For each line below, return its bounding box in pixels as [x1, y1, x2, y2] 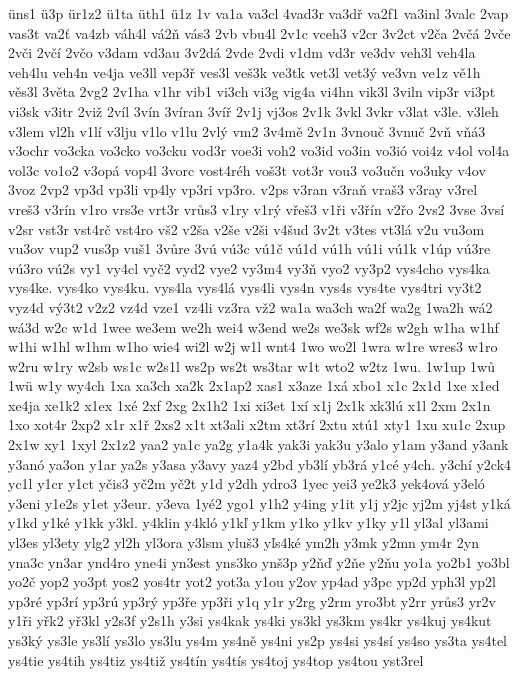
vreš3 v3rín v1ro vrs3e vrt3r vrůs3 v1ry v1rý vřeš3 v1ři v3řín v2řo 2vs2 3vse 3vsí [8, 198, 505, 219]
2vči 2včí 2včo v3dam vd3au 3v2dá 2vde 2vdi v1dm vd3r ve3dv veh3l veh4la [8, 42, 476, 63]
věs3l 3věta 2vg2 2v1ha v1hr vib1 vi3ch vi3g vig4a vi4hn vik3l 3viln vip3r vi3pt [8, 81, 496, 102]
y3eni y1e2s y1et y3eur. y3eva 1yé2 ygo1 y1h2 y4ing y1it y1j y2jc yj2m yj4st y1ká [8, 492, 511, 513]
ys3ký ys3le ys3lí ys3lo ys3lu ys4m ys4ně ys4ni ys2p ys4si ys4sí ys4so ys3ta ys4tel [8, 630, 508, 650]
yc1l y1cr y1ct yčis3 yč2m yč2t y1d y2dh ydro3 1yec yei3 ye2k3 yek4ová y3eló [8, 473, 485, 494]
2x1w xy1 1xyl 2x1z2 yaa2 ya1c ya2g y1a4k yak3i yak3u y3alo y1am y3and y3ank [8, 434, 509, 455]
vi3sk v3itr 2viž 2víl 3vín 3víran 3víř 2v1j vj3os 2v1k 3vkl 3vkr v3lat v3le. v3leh [8, 100, 499, 121]
